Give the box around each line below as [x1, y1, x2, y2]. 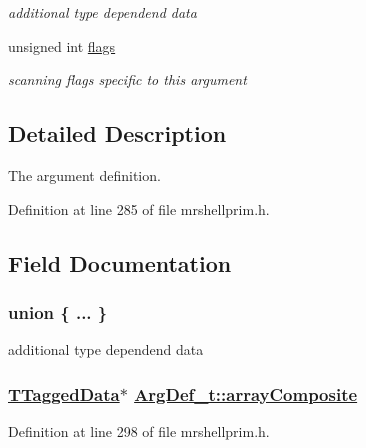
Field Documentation [8, 247, 232, 278]
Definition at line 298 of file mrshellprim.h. [8, 420, 270, 441]
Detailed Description [8, 118, 227, 149]
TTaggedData [8, 381, 120, 406]
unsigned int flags [8, 35, 116, 56]
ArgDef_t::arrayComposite [134, 381, 358, 406]
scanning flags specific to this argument [8, 69, 247, 90]
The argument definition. [8, 164, 161, 185]
